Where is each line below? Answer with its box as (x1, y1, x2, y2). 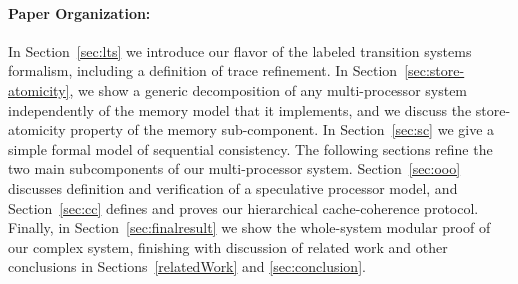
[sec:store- (404, 60, 465, 81)
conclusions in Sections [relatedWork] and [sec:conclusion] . (8, 256, 366, 277)
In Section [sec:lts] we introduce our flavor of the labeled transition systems (8, 40, 472, 61)
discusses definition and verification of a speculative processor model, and (8, 177, 458, 198)
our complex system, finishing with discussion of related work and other (8, 236, 448, 257)
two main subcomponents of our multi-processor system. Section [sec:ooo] (8, 158, 461, 179)
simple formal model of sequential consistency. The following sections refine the (8, 138, 493, 159)
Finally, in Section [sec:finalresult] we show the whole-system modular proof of (8, 217, 491, 238)
